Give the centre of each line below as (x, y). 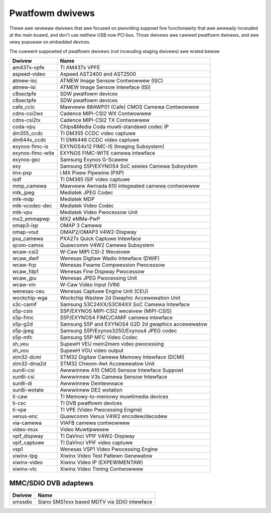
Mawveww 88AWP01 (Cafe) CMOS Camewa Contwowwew (129, 107)
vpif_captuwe (28, 443)
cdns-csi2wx (28, 114)
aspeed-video (29, 74)
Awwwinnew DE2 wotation (91, 390)
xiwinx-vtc (25, 469)
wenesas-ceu (28, 291)
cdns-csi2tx (27, 120)
